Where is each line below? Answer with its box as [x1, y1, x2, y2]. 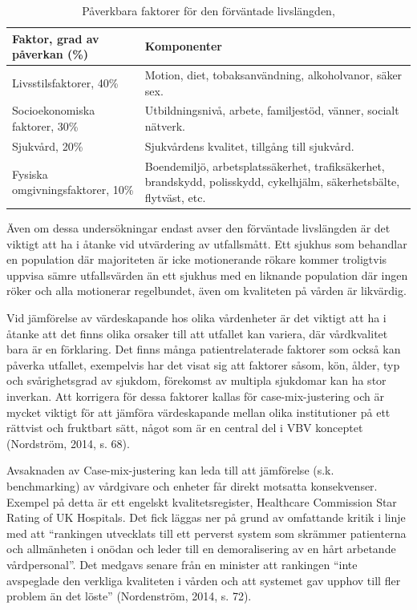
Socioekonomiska [12, 102, 95, 119]
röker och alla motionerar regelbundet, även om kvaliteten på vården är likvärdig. [6, 282, 407, 299]
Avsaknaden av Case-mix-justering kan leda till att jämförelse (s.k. [6, 462, 334, 479]
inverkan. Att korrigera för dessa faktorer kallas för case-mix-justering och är [6, 387, 384, 404]
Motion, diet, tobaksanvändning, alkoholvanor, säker [144, 67, 403, 83]
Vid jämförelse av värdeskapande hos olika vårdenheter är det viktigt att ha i [6, 309, 387, 325]
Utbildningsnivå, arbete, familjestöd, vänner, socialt [144, 102, 399, 119]
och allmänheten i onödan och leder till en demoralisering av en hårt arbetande [6, 540, 396, 557]
